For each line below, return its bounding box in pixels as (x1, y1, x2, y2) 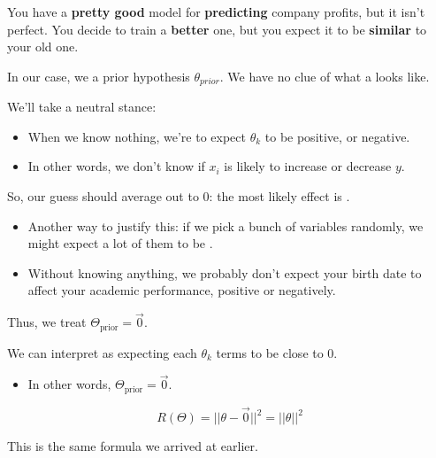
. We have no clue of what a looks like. (219, 66, 430, 85)
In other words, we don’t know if (27, 157, 205, 175)
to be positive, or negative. (264, 127, 410, 145)
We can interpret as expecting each (7, 343, 197, 361)
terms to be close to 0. (216, 343, 338, 361)
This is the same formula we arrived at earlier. (7, 437, 258, 455)
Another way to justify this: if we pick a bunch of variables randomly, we (27, 216, 424, 235)
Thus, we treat (7, 313, 87, 331)
